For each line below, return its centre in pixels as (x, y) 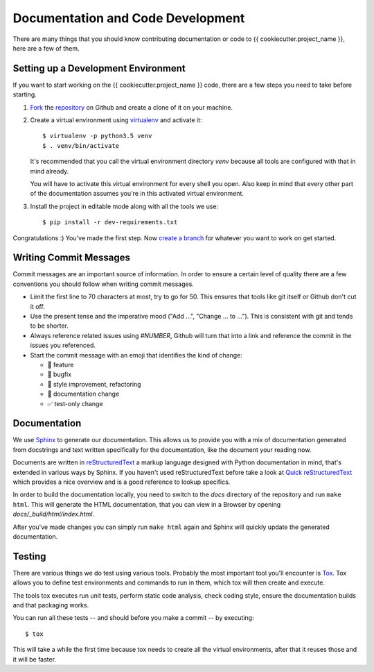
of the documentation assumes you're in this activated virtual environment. (137, 194)
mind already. (50, 171)
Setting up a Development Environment (99, 68)
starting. (25, 94)
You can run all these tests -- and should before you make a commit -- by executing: (133, 618)
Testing (29, 556)
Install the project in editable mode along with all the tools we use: (124, 206)
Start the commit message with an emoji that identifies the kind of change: (136, 355)
